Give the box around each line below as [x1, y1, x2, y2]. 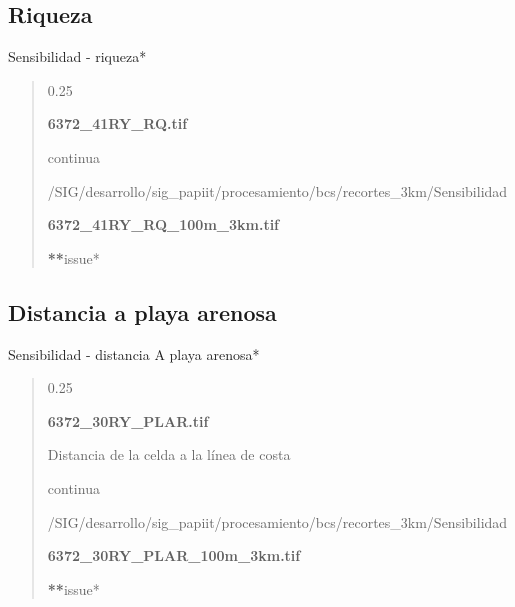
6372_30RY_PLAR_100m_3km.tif [47, 545, 301, 566]
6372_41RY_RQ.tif [47, 113, 188, 134]
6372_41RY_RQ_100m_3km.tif [47, 214, 280, 235]
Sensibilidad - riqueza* [8, 46, 147, 67]
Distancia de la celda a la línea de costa [47, 444, 291, 465]
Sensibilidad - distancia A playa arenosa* [8, 343, 260, 364]
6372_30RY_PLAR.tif [47, 410, 209, 431]
